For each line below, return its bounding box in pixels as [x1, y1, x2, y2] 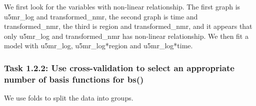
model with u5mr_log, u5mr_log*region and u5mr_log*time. [4, 40, 193, 51]
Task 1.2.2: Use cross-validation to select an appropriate [4, 61, 234, 74]
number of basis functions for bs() [4, 73, 144, 85]
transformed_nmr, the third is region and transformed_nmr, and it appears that [4, 21, 252, 31]
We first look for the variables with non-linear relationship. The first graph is [4, 1, 240, 11]
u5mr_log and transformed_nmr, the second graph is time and [4, 11, 198, 21]
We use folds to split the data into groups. [4, 93, 133, 103]
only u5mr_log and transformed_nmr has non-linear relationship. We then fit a [4, 30, 248, 41]
